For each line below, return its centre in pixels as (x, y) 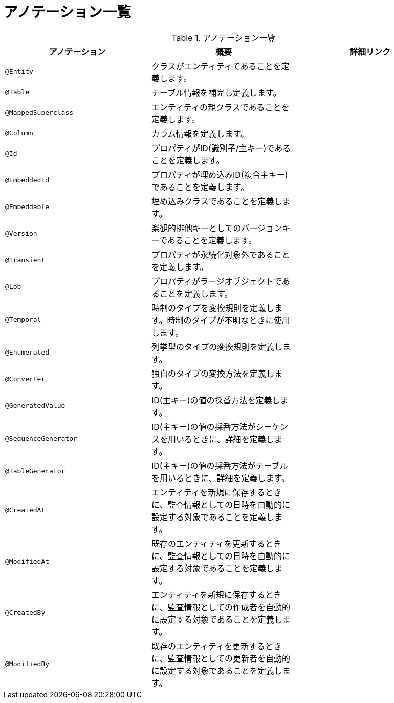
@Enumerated (27, 353)
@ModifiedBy (27, 664)
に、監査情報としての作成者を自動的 (221, 607)
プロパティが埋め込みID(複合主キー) (220, 174)
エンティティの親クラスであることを (220, 107)
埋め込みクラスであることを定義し (217, 201)
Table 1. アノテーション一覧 (224, 38)
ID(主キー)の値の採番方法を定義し (216, 400)
